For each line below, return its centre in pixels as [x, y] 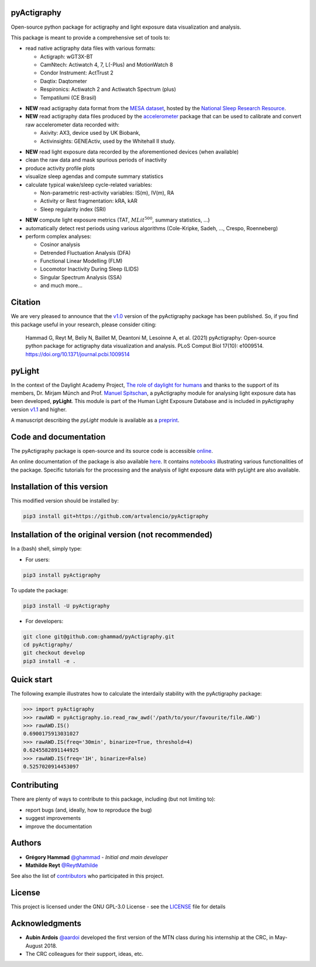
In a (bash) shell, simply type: [46, 549]
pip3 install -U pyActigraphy [66, 606]
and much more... [61, 286]
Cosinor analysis [60, 245]
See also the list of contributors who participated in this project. [87, 876]
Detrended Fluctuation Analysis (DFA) [85, 252]
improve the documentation [59, 826]
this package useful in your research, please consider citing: [84, 324]
